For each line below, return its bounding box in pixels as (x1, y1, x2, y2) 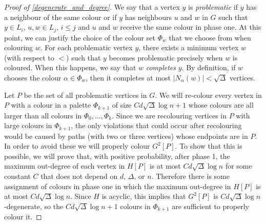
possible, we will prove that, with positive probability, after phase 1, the (4, 150, 230, 161)
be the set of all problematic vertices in (24, 89, 147, 100)
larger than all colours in (4, 110, 82, 120)
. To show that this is (175, 140, 242, 151)
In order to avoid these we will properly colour (4, 140, 150, 151)
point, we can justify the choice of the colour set (4, 32, 155, 43)
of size (112, 99, 132, 110)
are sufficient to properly (172, 200, 249, 211)
